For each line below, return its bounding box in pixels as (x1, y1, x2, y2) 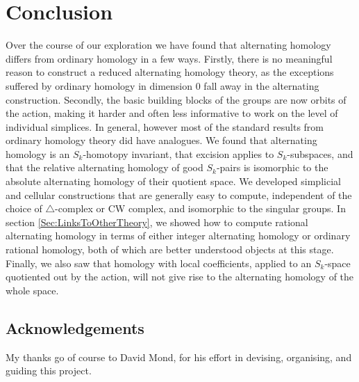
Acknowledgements (6, 317, 144, 338)
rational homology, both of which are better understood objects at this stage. (6, 242, 334, 257)
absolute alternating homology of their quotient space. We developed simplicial (6, 174, 341, 189)
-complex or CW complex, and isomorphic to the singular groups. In (55, 201, 346, 216)
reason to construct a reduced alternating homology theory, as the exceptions (6, 65, 334, 79)
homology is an (6, 146, 70, 161)
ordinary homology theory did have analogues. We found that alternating (6, 133, 317, 148)
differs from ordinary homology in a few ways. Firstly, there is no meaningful (6, 51, 333, 65)
